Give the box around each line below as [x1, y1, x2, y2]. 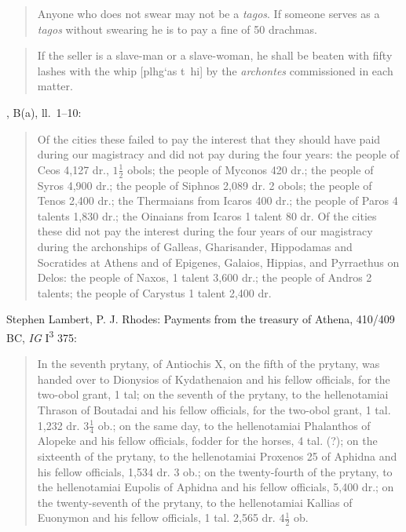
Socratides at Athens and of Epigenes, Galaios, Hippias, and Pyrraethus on [37, 253, 400, 270]
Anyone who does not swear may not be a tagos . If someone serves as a [37, 5, 380, 21]
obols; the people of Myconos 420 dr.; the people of [127, 161, 374, 177]
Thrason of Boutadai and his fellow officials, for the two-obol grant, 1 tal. [37, 401, 391, 417]
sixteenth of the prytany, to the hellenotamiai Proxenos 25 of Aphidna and [37, 447, 397, 464]
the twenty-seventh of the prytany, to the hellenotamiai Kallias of [37, 494, 353, 510]
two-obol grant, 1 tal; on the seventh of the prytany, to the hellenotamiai [37, 386, 389, 403]
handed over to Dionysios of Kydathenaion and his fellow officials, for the [37, 370, 390, 387]
